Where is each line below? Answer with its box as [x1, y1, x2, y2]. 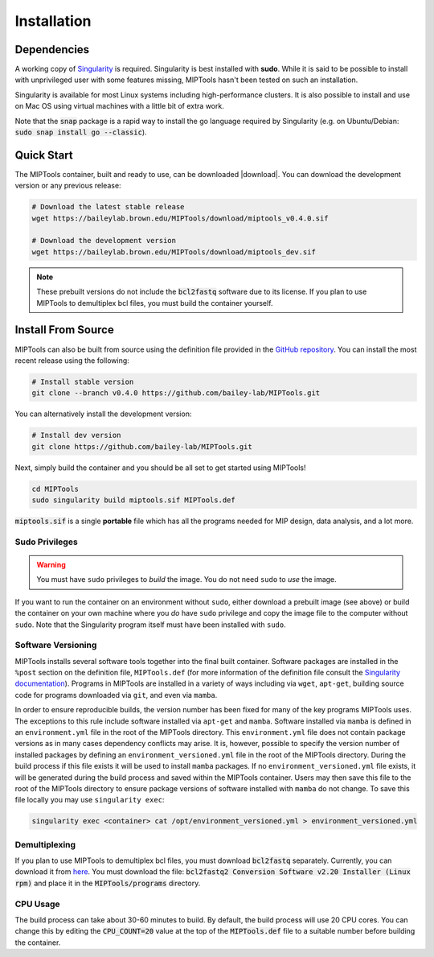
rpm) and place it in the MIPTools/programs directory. [14, 878, 201, 888]
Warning [36, 559, 66, 569]
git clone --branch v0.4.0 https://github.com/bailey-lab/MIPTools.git [31, 389, 321, 398]
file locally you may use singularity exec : [14, 795, 165, 805]
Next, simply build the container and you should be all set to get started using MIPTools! [14, 463, 306, 472]
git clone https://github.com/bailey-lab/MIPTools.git [31, 442, 252, 451]
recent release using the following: [14, 355, 130, 365]
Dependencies [14, 43, 90, 56]
